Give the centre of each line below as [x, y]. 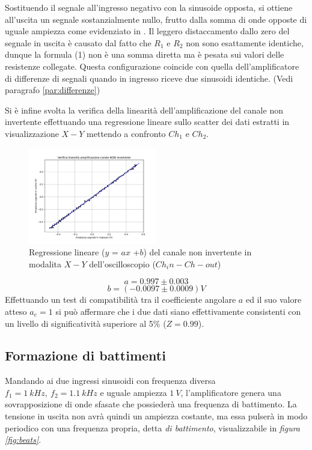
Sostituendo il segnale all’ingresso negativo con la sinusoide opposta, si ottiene [149, 7]
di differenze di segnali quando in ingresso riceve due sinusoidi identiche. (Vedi [149, 78]
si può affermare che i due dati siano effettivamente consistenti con [178, 311]
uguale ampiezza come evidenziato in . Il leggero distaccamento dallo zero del [147, 31]
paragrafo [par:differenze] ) [53, 90]
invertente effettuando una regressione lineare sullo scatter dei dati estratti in [147, 122]
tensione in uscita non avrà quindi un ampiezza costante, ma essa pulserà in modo [156, 416]
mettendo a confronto [126, 133]
